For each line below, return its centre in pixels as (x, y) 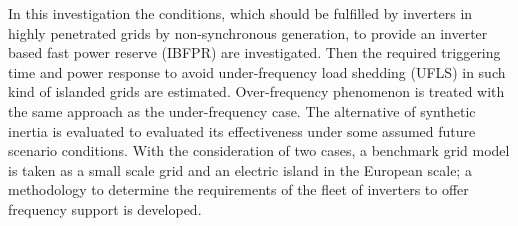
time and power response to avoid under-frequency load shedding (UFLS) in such (257, 71)
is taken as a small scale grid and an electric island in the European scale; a (240, 169)
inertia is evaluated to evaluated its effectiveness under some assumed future (242, 130)
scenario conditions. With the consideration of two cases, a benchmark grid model (259, 150)
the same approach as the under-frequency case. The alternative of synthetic (242, 110)
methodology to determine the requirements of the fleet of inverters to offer (238, 189)
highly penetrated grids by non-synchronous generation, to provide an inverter (248, 32)
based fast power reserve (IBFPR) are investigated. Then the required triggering (254, 52)
